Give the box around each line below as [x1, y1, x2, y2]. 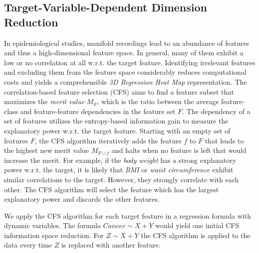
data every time [4, 240, 52, 250]
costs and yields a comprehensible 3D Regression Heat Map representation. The [4, 76, 247, 87]
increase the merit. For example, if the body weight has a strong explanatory [4, 154, 237, 165]
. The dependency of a [182, 106, 251, 116]
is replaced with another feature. [61, 240, 161, 250]
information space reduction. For [4, 230, 104, 240]
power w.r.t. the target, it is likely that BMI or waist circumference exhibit [4, 164, 234, 175]
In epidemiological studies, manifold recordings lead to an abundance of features [4, 37, 250, 48]
